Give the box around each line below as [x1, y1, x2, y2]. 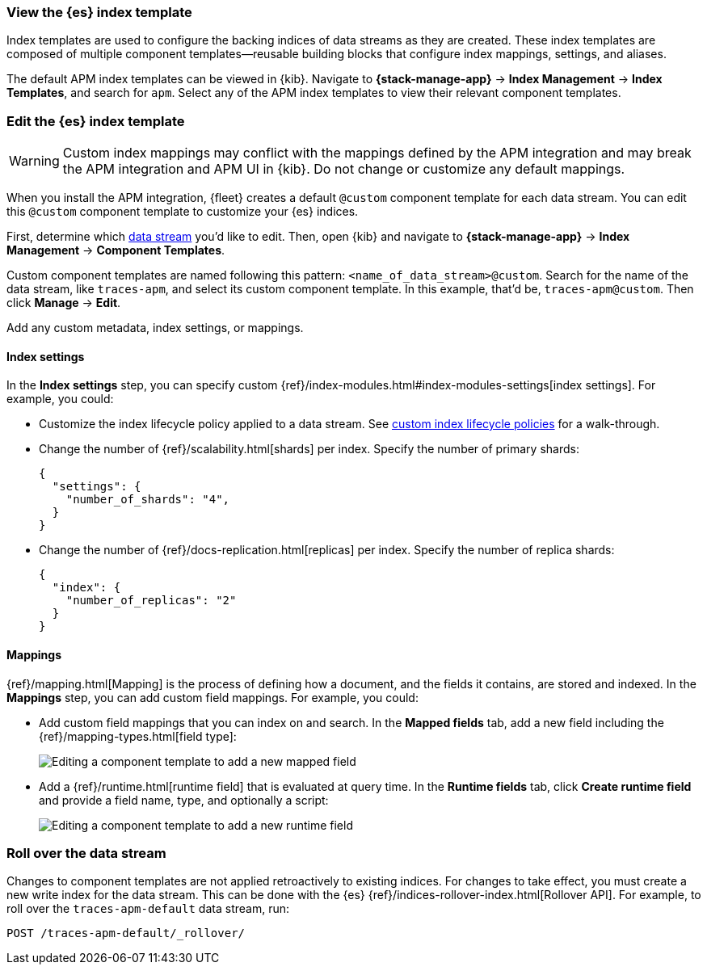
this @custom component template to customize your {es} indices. [6, 204, 359, 219]
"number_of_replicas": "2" [65, 594, 237, 607]
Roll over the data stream [6, 844, 166, 861]
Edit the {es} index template [6, 112, 185, 129]
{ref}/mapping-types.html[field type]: [39, 729, 237, 743]
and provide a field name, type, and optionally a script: [39, 792, 329, 807]
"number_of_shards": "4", [65, 493, 230, 507]
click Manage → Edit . [6, 296, 121, 310]
